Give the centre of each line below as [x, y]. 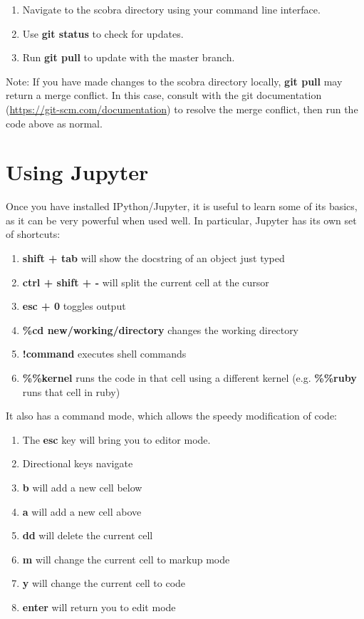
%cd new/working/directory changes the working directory [161, 329]
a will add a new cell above [82, 511]
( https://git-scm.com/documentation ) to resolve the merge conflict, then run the [182, 109]
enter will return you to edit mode [99, 607]
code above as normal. [54, 123]
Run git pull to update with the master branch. [129, 57]
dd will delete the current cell [88, 535]
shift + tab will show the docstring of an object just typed [154, 258]
